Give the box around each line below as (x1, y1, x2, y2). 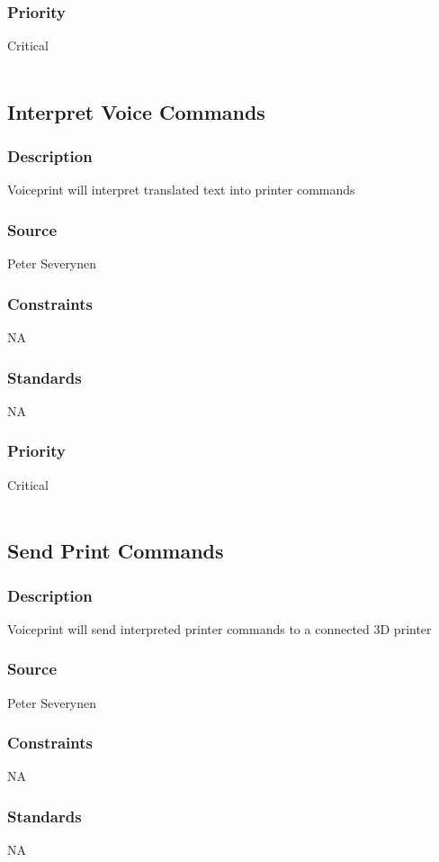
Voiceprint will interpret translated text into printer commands (7, 180, 355, 199)
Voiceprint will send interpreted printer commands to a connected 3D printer (7, 619, 432, 638)
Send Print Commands (7, 537, 224, 565)
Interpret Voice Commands (7, 97, 265, 125)
